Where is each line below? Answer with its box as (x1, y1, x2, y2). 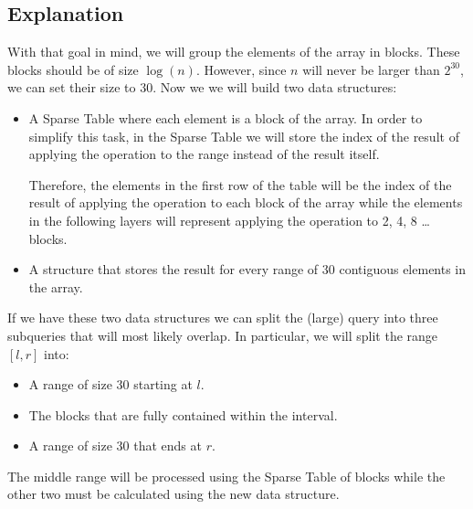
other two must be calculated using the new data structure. (7, 484, 340, 504)
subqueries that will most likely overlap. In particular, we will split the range (7, 325, 438, 345)
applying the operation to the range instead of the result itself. (28, 144, 380, 164)
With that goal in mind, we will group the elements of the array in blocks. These (7, 42, 460, 61)
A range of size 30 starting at (28, 375, 193, 394)
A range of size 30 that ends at (28, 436, 202, 455)
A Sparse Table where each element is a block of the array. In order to (28, 108, 423, 127)
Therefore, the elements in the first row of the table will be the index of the (28, 175, 452, 194)
